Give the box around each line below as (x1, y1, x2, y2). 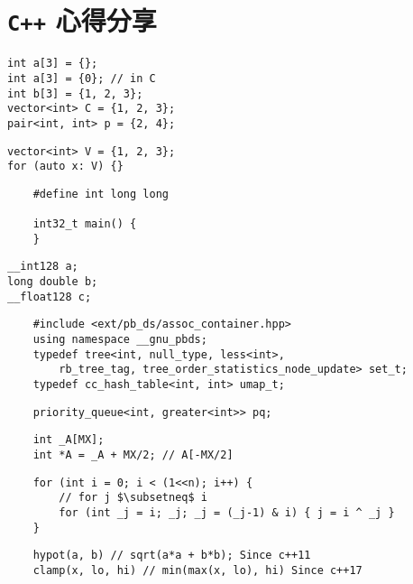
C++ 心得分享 (7, 2, 157, 39)
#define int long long (32, 187, 169, 200)
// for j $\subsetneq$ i (59, 491, 207, 505)
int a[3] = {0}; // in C (7, 71, 156, 85)
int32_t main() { (32, 218, 137, 231)
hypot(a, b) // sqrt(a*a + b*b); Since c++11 (32, 549, 311, 562)
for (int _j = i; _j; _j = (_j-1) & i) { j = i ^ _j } (59, 506, 395, 519)
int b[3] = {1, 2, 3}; (7, 87, 143, 100)
